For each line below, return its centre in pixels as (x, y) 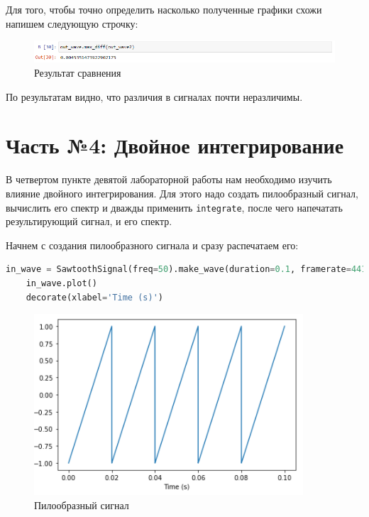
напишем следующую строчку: (72, 23)
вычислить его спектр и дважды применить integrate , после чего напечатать (174, 207)
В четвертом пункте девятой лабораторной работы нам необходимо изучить (169, 179)
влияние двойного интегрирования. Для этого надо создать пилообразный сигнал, (182, 193)
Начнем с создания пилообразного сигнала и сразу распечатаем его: (152, 245)
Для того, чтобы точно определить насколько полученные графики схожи (164, 9)
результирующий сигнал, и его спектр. (89, 221)
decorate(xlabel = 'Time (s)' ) (94, 297)
